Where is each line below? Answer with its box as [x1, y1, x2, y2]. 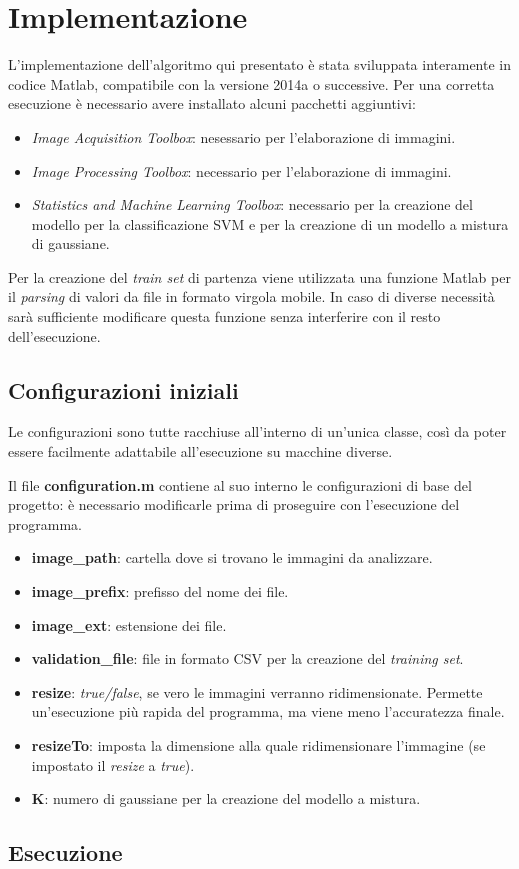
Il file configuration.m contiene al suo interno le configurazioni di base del [8, 474, 472, 495]
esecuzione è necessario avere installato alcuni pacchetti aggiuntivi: [8, 93, 416, 114]
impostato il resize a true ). [31, 754, 195, 775]
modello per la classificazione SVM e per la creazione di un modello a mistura [31, 213, 509, 234]
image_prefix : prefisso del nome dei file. [31, 581, 289, 602]
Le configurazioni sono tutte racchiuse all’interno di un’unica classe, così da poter [8, 421, 507, 442]
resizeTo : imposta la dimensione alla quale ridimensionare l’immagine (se [31, 734, 486, 755]
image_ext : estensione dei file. [31, 614, 227, 635]
